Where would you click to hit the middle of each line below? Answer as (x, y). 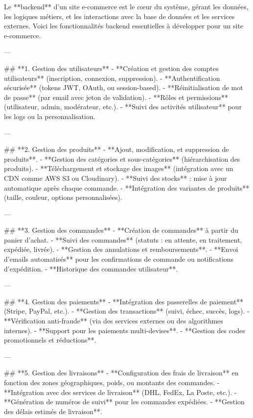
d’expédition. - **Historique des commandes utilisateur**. (91, 268)
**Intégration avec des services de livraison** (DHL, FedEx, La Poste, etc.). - (120, 392)
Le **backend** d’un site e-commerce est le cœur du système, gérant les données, (126, 6)
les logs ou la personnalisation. (50, 116)
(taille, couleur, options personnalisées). (63, 197)
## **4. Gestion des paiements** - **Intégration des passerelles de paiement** (124, 301)
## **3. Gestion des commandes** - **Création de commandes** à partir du (121, 230)
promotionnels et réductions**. (50, 340)
